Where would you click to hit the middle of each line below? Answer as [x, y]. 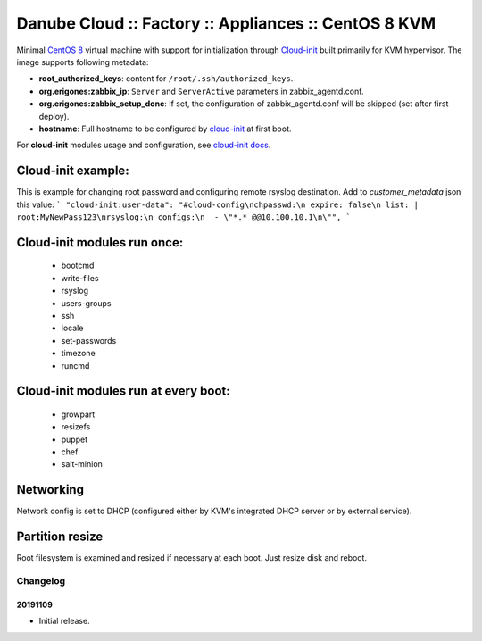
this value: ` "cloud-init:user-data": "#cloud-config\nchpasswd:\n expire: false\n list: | [218, 204]
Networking [50, 490]
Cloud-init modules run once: [100, 242]
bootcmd [78, 266]
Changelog [41, 581]
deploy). [54, 116]
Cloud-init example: [73, 171]
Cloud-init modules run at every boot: [124, 391]
